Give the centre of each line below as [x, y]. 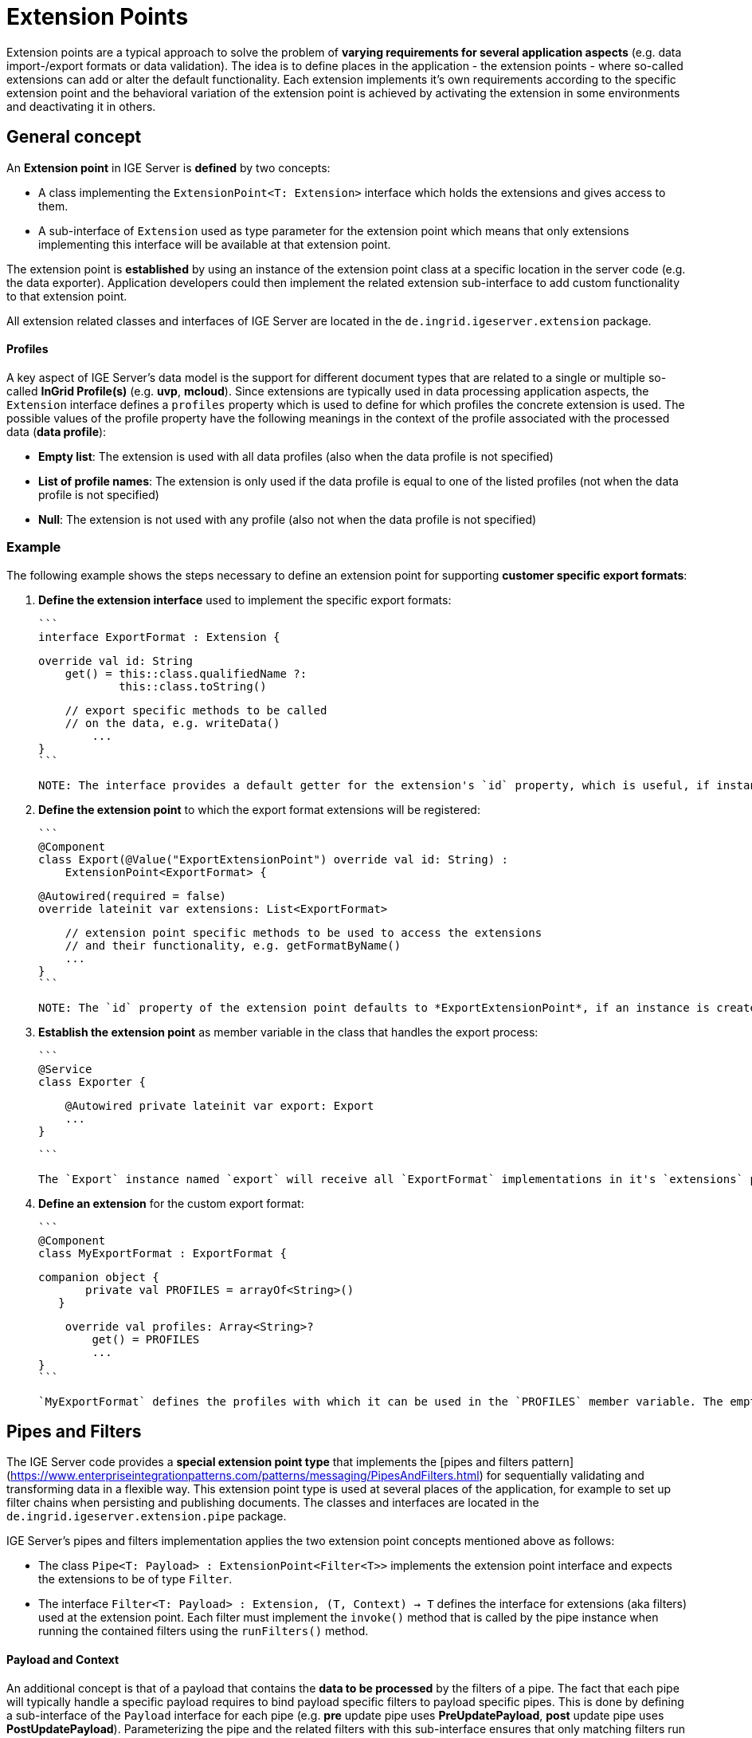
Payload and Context [63, 1660]
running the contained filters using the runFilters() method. [204, 1631]
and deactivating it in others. [81, 106]
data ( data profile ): [57, 431]
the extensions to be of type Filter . [135, 1579]
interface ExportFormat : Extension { [159, 637]
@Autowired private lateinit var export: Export [219, 1105]
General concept [74, 137]
